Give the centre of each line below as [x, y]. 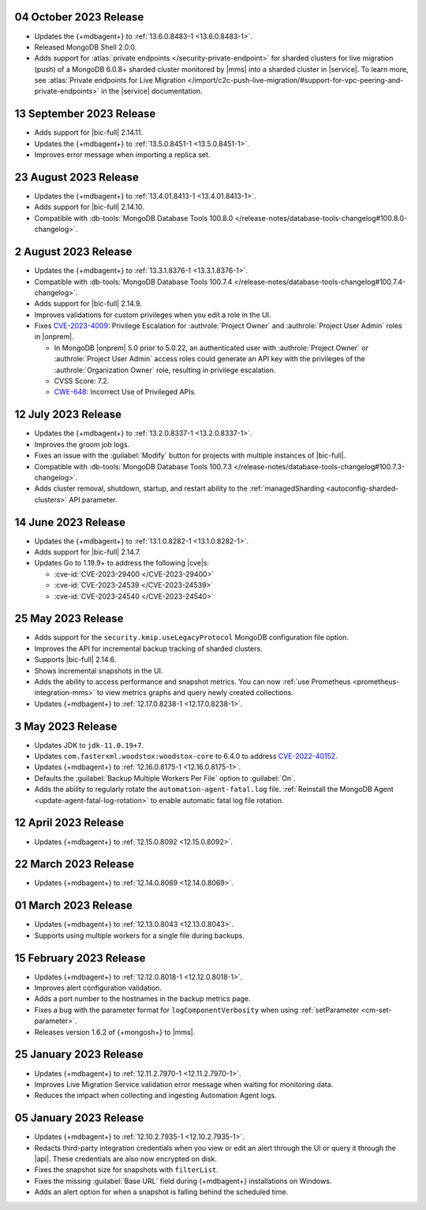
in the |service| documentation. [152, 91]
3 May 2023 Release [66, 726]
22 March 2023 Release [74, 864]
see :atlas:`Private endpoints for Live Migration [110, 80]
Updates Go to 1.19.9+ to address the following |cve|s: [121, 563]
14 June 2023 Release [70, 522]
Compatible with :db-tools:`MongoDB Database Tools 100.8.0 [134, 218]
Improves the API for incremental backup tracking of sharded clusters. [149, 648]
